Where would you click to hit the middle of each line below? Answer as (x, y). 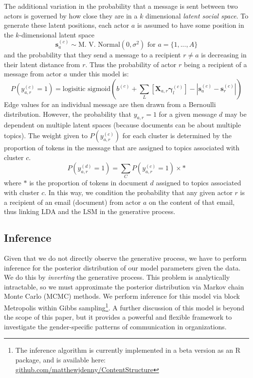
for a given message (188, 114)
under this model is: (99, 74)
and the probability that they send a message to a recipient (92, 55)
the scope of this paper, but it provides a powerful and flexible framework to (118, 317)
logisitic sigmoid (86, 89)
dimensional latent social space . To (197, 15)
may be (236, 114)
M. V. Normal (99, 45)
